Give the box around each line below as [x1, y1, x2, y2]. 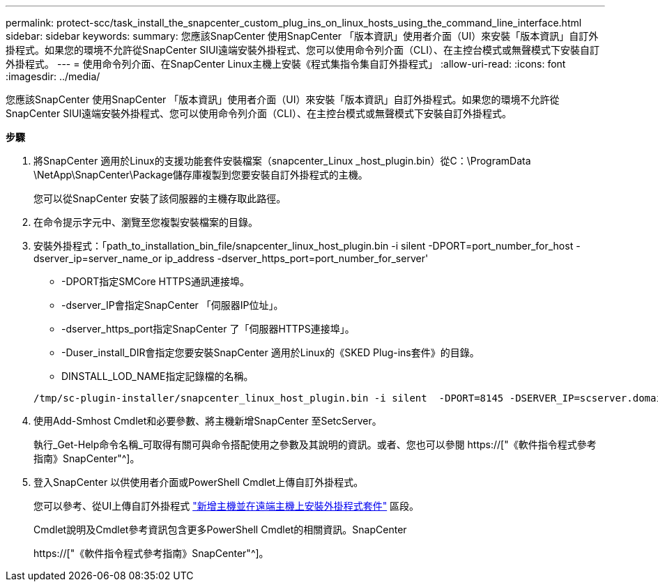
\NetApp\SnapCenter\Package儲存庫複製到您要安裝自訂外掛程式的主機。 [33, 169, 368, 181]
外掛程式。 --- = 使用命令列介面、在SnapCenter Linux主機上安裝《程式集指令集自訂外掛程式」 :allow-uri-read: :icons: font [6, 58, 566, 70]
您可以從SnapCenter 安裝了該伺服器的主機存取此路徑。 [33, 192, 286, 204]
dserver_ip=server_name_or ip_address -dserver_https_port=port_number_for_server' [33, 252, 429, 264]
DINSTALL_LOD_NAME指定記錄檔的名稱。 [61, 370, 254, 382]
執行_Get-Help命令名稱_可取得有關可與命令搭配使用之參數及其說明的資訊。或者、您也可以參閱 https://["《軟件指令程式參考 [33, 439, 597, 450]
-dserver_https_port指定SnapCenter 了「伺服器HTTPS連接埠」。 [61, 323, 355, 335]
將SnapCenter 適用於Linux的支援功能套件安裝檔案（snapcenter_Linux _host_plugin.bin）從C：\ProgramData [33, 155, 531, 167]
